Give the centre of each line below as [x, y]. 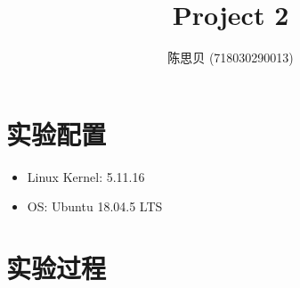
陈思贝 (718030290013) [231, 58]
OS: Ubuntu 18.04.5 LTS [95, 206]
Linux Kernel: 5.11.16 [86, 176]
